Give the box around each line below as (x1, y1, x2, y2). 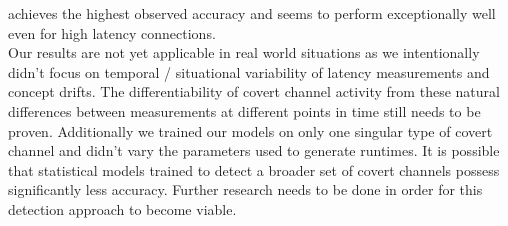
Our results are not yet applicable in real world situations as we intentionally (8, 42, 480, 63)
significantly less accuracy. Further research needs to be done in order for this (8, 179, 483, 200)
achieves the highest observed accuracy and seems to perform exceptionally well (8, 3, 496, 23)
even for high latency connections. (8, 22, 216, 43)
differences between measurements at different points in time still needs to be (8, 100, 481, 121)
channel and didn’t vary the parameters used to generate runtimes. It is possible (8, 140, 500, 161)
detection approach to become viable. (8, 198, 237, 219)
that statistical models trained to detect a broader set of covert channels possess (8, 159, 500, 180)
